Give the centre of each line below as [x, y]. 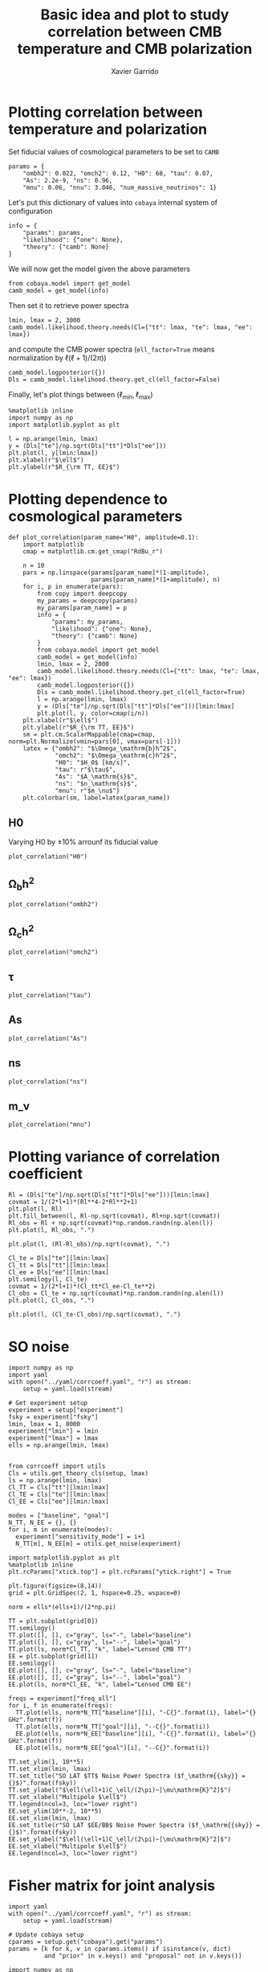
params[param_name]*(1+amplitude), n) [156, 580]
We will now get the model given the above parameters [99, 269]
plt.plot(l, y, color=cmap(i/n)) [93, 713]
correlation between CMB [135, 32]
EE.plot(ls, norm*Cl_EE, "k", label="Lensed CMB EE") [100, 1685]
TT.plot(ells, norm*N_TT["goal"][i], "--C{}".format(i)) [113, 1727]
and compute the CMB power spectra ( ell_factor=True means [112, 349]
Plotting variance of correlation [114, 1156]
